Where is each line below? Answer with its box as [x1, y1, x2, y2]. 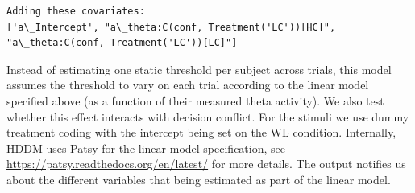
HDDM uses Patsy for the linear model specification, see [6, 139, 285, 156]
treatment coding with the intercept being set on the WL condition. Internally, [6, 124, 396, 141]
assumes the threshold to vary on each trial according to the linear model [6, 76, 369, 93]
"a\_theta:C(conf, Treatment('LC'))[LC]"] [6, 37, 238, 49]
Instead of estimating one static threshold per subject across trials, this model [6, 60, 392, 77]
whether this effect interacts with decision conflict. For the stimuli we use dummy [6, 108, 409, 125]
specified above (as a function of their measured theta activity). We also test [6, 92, 384, 109]
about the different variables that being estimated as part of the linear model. [6, 170, 391, 187]
